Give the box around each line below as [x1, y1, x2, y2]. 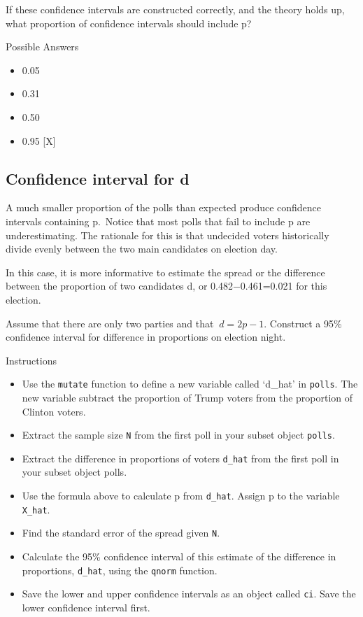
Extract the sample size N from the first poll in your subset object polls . [22, 427, 335, 442]
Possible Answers [6, 39, 79, 54]
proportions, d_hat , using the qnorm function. [22, 562, 218, 577]
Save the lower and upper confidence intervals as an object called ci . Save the [22, 586, 356, 601]
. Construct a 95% [264, 315, 342, 330]
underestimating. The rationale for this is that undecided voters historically [6, 227, 329, 242]
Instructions [6, 353, 57, 367]
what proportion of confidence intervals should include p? [6, 15, 252, 30]
